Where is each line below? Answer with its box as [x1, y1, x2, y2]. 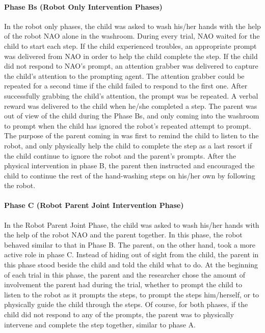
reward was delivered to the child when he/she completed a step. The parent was [4, 100, 257, 111]
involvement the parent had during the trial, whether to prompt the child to [4, 279, 242, 290]
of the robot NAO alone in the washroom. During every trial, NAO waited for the [4, 31, 260, 41]
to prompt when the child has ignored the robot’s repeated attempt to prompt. [4, 120, 251, 131]
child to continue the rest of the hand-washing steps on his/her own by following [4, 170, 255, 180]
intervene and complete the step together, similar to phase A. [4, 319, 196, 329]
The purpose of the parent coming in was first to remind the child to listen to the [4, 130, 259, 141]
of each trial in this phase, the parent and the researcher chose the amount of [4, 269, 245, 280]
